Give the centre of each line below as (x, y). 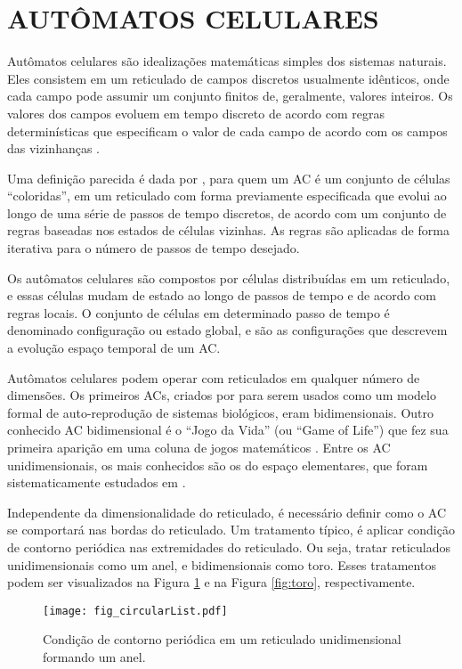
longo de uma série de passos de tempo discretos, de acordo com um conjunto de (227, 212)
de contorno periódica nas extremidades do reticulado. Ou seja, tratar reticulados (229, 547)
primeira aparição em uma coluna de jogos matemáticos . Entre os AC (199, 447)
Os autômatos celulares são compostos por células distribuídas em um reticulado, (229, 277)
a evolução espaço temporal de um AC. (114, 348)
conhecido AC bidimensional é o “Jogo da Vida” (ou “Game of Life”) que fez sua (228, 430)
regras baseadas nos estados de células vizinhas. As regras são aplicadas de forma (228, 230)
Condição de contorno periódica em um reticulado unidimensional (222, 639)
